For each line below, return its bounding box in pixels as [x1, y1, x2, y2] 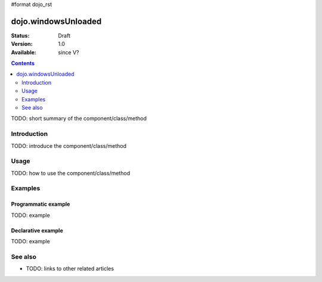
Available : [11, 48, 37, 56]
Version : [11, 41, 33, 48]
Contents [11, 60, 35, 67]
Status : [11, 32, 30, 39]
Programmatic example [11, 200, 70, 208]
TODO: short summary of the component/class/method [11, 115, 147, 122]
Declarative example [11, 227, 63, 234]
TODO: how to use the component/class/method [11, 169, 131, 176]
